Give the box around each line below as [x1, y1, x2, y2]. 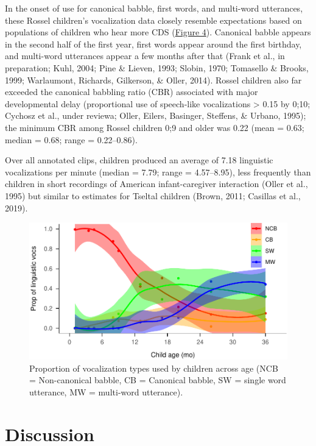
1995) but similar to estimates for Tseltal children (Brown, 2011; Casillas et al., [5, 189, 301, 202]
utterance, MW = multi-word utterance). [29, 385, 183, 398]
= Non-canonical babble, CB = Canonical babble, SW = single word [29, 373, 286, 386]
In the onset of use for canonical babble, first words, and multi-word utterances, [5, 2, 303, 14]
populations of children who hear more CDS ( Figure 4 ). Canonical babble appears [5, 26, 311, 38]
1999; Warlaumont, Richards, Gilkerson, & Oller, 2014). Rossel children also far [5, 73, 302, 86]
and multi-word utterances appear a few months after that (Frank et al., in [5, 49, 285, 62]
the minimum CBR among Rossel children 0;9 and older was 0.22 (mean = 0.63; [5, 121, 304, 133]
